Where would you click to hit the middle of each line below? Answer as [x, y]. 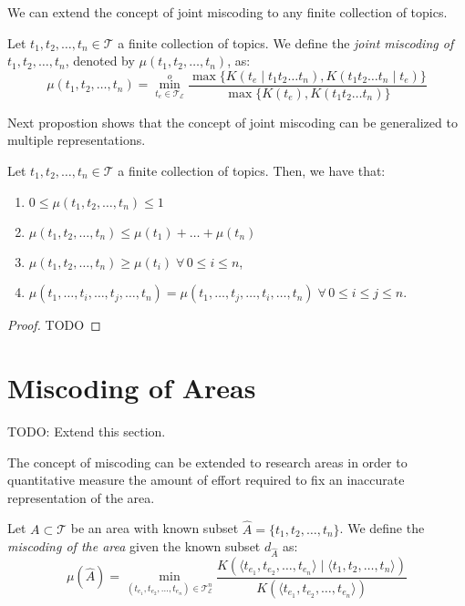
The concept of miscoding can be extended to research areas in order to [207, 462]
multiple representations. [77, 140]
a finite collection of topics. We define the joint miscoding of [286, 42]
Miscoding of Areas [132, 387]
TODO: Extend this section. [87, 431]
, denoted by [100, 61]
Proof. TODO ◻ [54, 325]
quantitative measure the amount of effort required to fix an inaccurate [206, 480]
